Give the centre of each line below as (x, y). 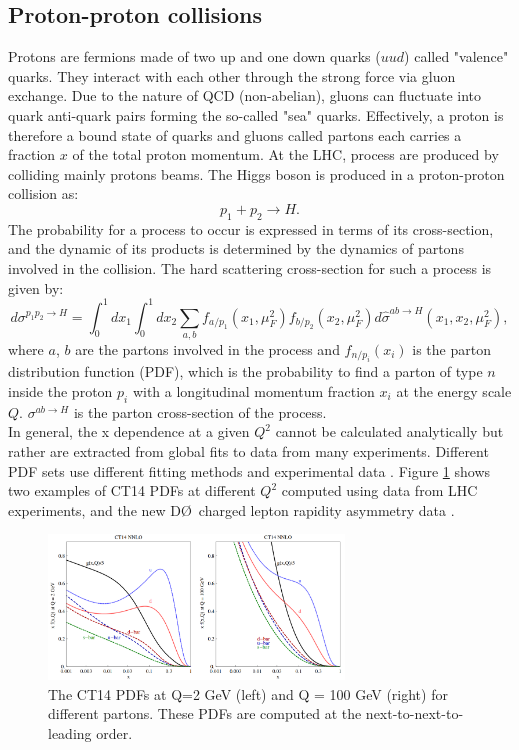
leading (70, 732)
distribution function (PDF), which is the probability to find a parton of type (245, 371)
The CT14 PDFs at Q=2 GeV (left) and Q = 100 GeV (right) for (248, 693)
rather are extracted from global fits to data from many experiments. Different (248, 450)
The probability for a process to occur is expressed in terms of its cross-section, (251, 228)
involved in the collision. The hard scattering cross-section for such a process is (250, 267)
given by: (36, 287)
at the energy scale (454, 390)
